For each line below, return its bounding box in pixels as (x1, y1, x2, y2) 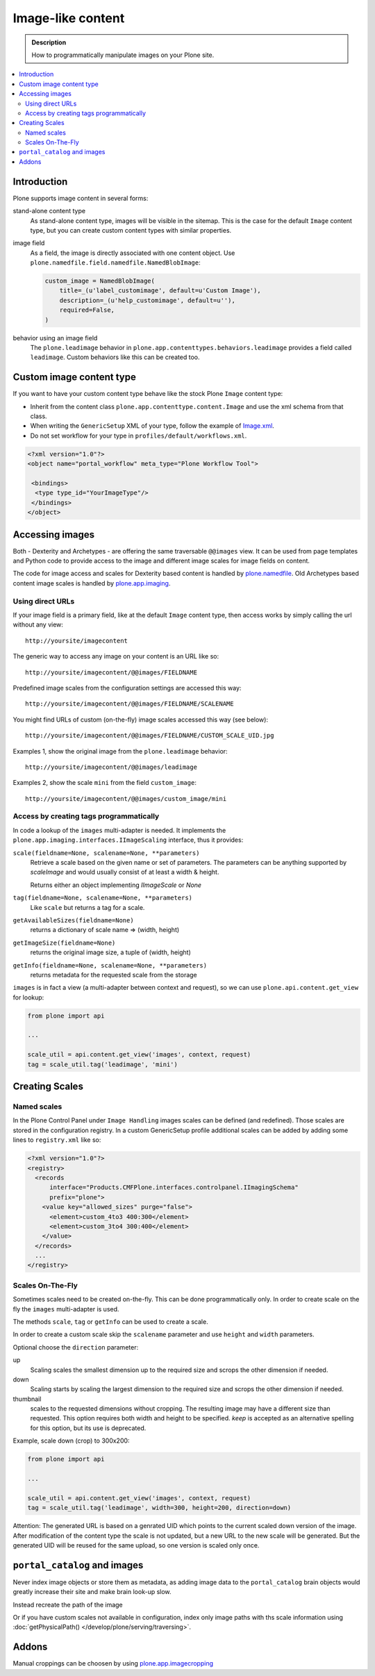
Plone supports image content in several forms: (12, 194, 149, 202)
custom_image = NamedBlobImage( (44, 277, 156, 285)
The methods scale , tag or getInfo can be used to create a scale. (12, 1317, 208, 1326)
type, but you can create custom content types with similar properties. (30, 226, 232, 234)
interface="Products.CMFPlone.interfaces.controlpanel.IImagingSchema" (49, 1184, 299, 1191)
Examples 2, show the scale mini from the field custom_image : (12, 779, 197, 787)
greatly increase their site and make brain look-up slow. (12, 1588, 172, 1596)
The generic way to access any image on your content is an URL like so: (12, 652, 219, 661)
